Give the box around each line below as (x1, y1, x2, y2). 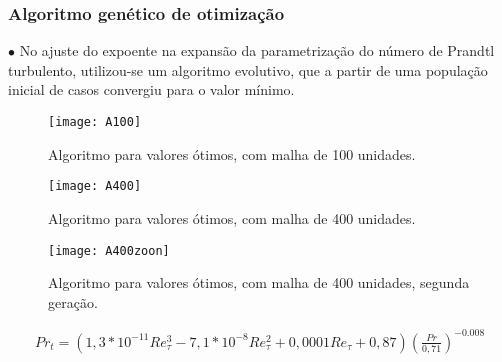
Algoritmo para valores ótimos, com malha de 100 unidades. (48, 143, 416, 164)
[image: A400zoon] (48, 243, 170, 258)
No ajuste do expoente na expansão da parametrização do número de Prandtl (19, 40, 495, 61)
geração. (48, 291, 98, 312)
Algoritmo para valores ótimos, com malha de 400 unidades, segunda (48, 272, 470, 293)
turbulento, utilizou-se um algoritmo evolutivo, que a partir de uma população (8, 59, 488, 80)
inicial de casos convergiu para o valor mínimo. (8, 79, 295, 100)
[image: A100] (48, 115, 142, 129)
